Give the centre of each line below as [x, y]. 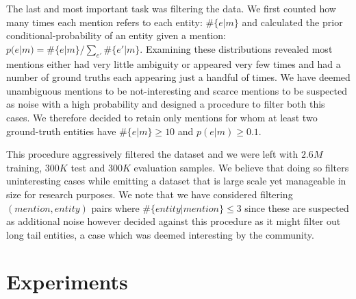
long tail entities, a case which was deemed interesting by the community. [160, 234]
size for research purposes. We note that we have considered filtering [150, 194]
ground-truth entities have [61, 131]
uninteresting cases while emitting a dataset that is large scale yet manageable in [176, 181]
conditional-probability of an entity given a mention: [116, 35]
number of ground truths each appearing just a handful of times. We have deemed [178, 77]
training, [24, 167]
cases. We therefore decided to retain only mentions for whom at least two [162, 117]
